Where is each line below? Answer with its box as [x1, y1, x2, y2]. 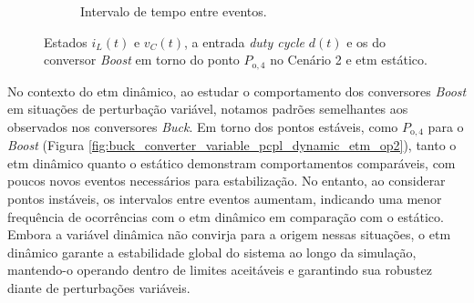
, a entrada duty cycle [183, 32, 305, 51]
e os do [346, 32, 386, 51]
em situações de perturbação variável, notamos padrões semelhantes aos [7, 99, 408, 118]
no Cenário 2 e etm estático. [270, 50, 428, 69]
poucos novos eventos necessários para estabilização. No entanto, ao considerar [7, 171, 446, 190]
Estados [44, 32, 88, 51]
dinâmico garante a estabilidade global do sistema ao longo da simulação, [7, 242, 417, 261]
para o [428, 116, 464, 136]
